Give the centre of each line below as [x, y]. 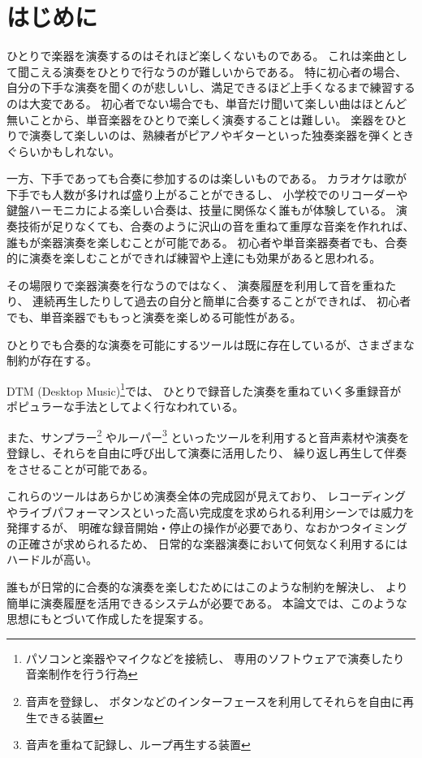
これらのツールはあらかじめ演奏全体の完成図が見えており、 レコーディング [206, 496]
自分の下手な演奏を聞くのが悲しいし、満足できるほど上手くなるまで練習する [211, 87]
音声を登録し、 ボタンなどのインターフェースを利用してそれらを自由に [214, 702]
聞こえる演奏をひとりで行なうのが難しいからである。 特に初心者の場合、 [212, 71]
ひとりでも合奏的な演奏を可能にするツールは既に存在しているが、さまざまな [211, 344]
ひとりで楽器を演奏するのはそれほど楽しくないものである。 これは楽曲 [196, 56]
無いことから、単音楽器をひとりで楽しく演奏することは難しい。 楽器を [196, 119]
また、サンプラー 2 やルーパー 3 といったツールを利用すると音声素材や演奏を [208, 435]
